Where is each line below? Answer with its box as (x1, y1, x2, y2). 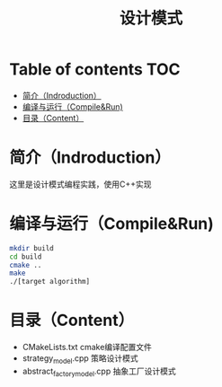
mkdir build (9, 243, 54, 252)
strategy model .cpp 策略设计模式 (22, 353, 139, 365)
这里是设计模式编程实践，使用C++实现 (9, 179, 152, 189)
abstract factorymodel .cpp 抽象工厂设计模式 (22, 365, 177, 378)
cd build (9, 252, 42, 261)
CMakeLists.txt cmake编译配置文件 (22, 342, 153, 353)
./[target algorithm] (9, 277, 91, 286)
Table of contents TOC (9, 59, 182, 80)
